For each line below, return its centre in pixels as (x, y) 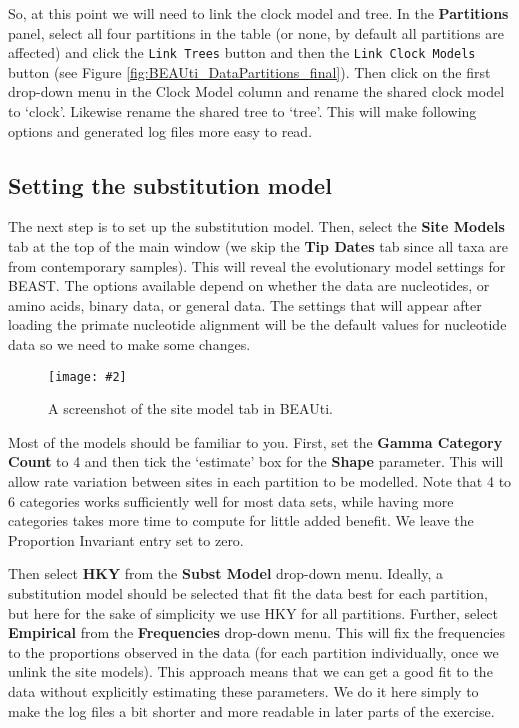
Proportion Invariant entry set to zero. (126, 539)
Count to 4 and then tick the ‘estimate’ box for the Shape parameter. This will (256, 461)
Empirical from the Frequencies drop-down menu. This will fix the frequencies (257, 632)
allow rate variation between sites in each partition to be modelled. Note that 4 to (260, 481)
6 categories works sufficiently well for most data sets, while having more (231, 500)
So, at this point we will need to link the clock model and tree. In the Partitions (258, 13)
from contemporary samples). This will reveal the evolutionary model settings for (257, 265)
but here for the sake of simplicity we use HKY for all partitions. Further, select (253, 612)
